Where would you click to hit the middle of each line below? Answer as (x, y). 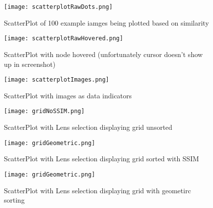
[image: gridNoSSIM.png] (44, 111)
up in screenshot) (30, 64)
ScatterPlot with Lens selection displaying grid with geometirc (97, 190)
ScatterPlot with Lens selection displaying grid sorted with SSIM (102, 159)
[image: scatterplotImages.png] (57, 80)
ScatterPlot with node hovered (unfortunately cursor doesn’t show (103, 54)
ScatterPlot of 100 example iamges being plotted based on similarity (106, 22)
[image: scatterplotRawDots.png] (58, 7)
